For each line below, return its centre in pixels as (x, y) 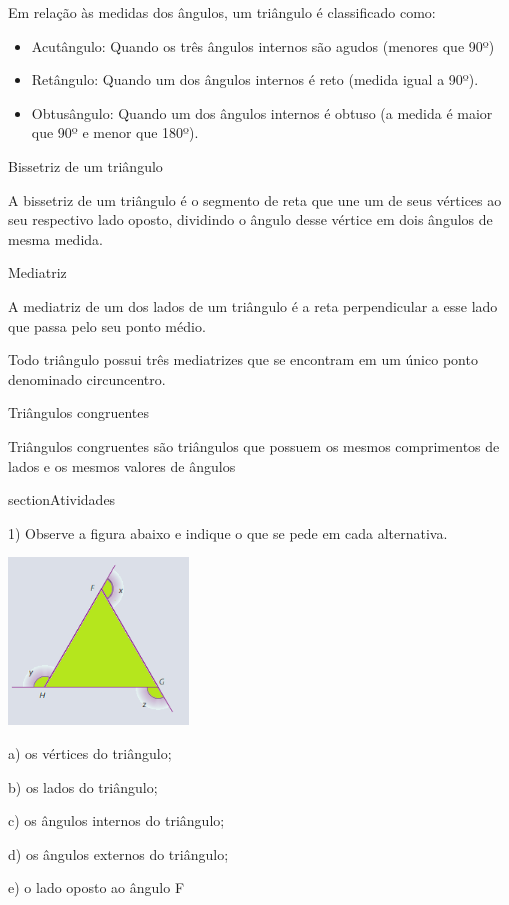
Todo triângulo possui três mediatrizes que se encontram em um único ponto (243, 359)
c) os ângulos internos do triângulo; (116, 820)
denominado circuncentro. (87, 378)
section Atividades (62, 499)
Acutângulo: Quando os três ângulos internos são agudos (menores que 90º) (263, 45)
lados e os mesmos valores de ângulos (122, 465)
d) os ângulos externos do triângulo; (118, 853)
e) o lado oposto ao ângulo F (96, 887)
